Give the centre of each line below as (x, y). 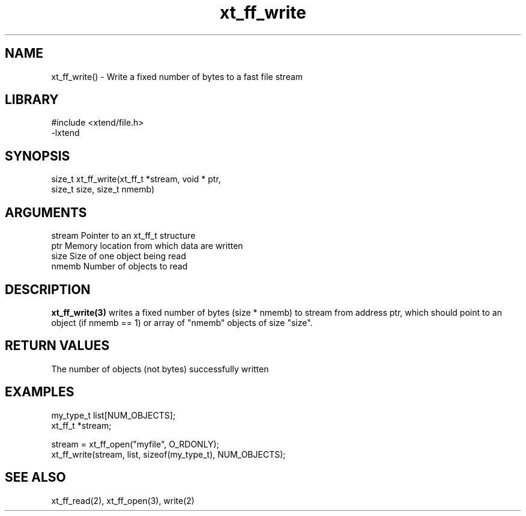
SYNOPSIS (38, 156)
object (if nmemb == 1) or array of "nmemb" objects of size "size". (182, 322)
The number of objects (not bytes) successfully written (160, 369)
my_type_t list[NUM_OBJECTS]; (113, 415)
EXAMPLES (40, 392)
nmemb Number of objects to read (119, 266)
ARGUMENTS (46, 212)
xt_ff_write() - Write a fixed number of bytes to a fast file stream (177, 76)
